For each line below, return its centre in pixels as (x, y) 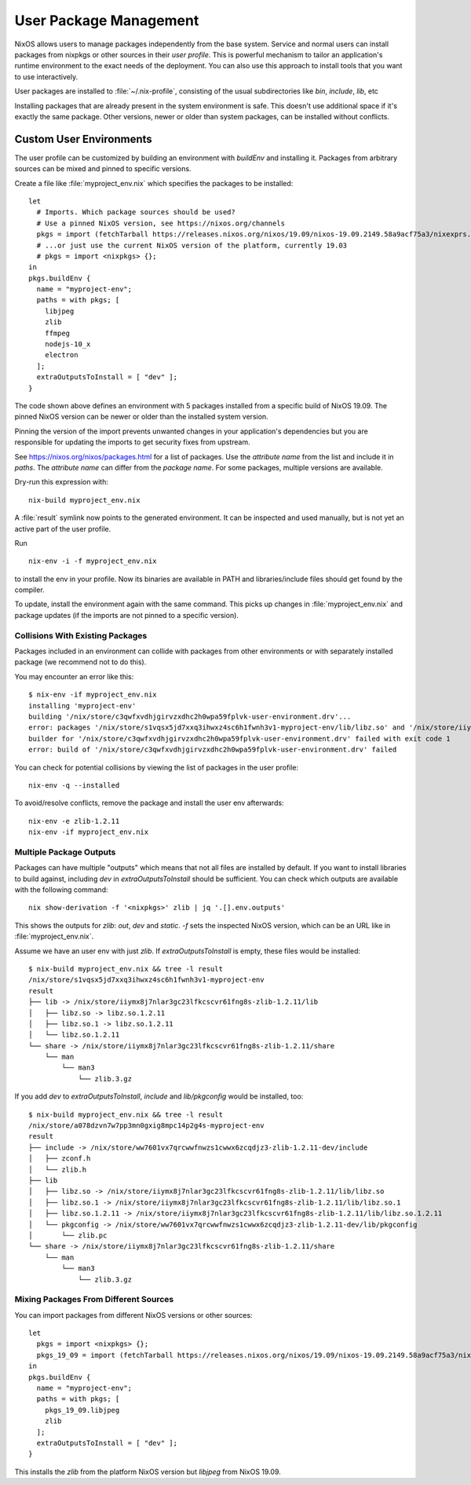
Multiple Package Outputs (65, 852)
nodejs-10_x (68, 344)
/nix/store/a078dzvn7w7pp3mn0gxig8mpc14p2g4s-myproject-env (146, 1126)
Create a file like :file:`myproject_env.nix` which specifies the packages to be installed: (154, 183)
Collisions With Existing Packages (81, 635)
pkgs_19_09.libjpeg (82, 1410)
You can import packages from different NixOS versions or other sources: (133, 1315)
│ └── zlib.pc (68, 1235)
